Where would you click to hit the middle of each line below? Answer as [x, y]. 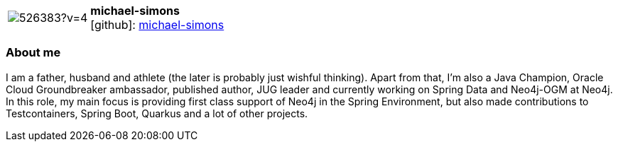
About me [33, 53]
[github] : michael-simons [157, 25]
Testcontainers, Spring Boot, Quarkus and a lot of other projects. [157, 113]
